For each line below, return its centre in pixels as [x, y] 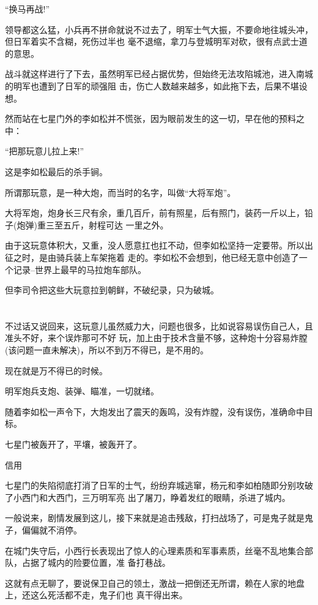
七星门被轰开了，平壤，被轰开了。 [73, 444]
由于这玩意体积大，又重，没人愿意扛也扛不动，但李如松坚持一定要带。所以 [155, 245]
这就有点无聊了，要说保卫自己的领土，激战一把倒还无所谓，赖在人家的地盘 [155, 583]
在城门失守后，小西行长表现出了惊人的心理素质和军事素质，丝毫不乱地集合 [155, 550]
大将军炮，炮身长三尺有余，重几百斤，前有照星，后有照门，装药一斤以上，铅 [159, 213]
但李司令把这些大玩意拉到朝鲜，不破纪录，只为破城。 [112, 290]
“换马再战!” [28, 9]
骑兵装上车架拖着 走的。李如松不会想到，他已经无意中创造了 [177, 257]
